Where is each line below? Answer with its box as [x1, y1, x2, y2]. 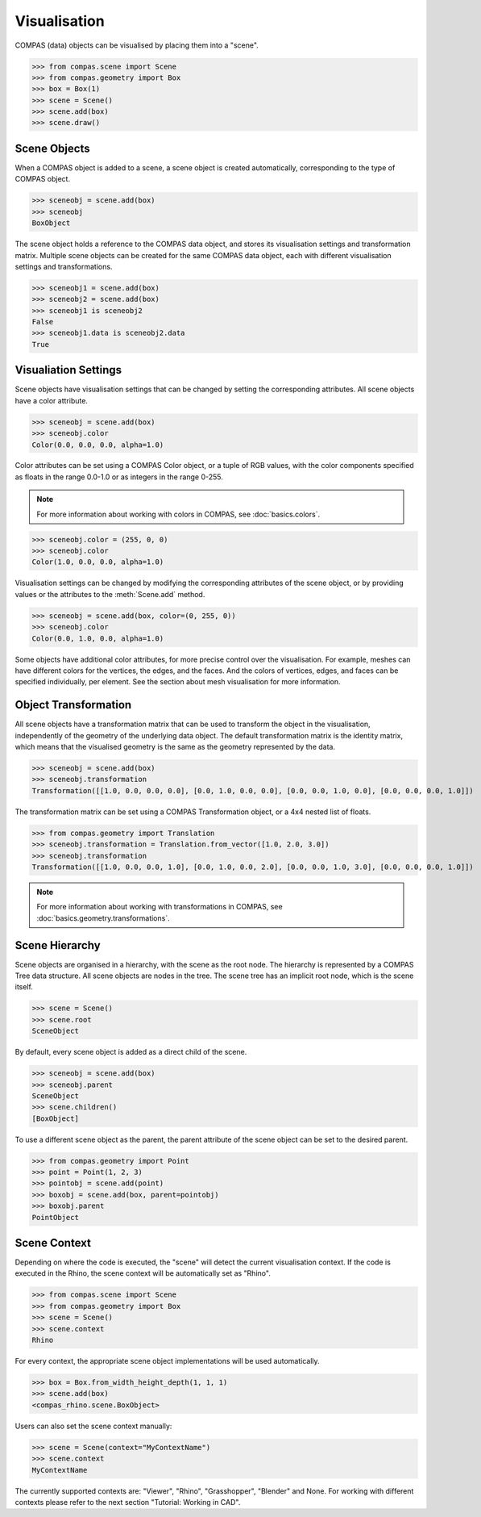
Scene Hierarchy [15, 938, 101, 952]
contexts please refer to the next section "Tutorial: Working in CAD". [15, 1497, 241, 1507]
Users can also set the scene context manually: [15, 1421, 172, 1431]
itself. [15, 982, 34, 992]
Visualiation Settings [15, 363, 122, 377]
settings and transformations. [15, 261, 113, 271]
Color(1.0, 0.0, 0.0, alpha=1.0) [31, 558, 164, 566]
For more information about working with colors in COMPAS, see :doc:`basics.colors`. [36, 509, 321, 519]
